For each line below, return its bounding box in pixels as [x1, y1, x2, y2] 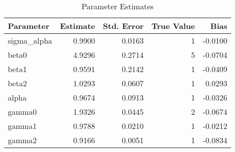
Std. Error [103, 20, 144, 31]
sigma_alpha [8, 35, 52, 46]
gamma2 [8, 134, 37, 146]
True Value [151, 20, 195, 31]
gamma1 [8, 120, 37, 131]
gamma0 [8, 106, 37, 117]
